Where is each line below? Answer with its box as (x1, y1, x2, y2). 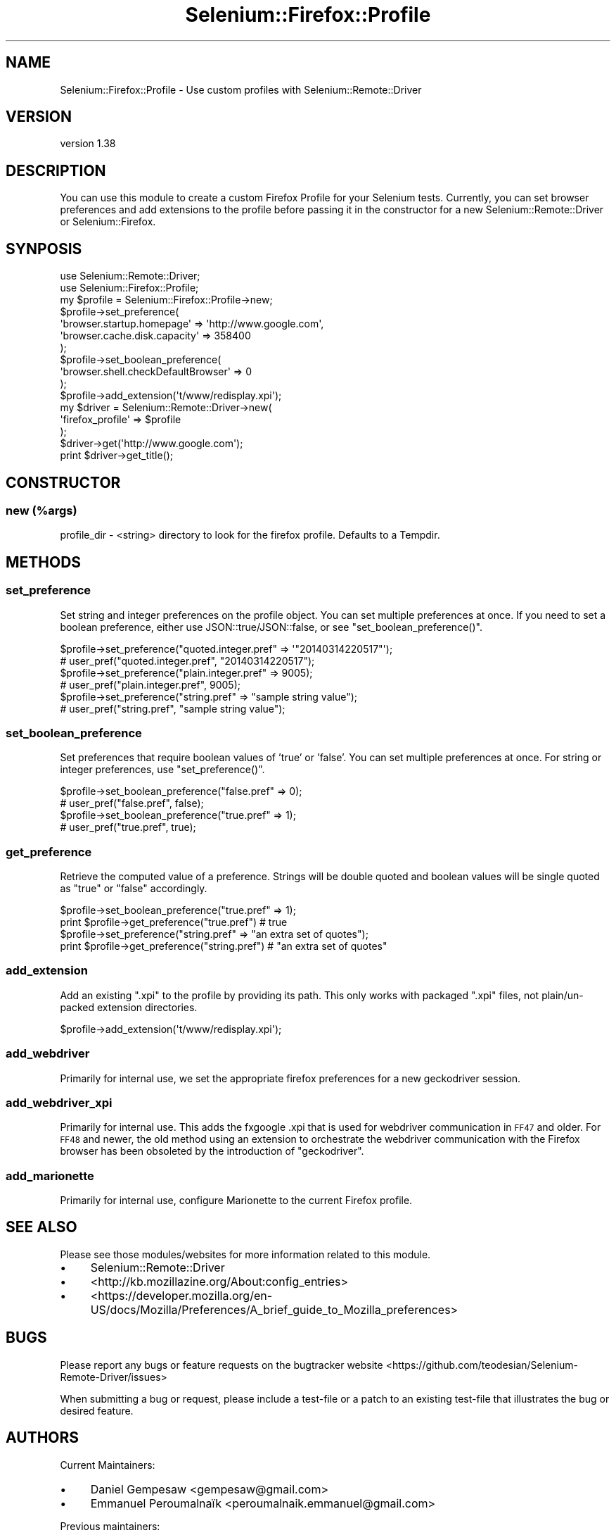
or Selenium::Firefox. (60, 215, 156, 228)
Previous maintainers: (60, 1520, 160, 1532)
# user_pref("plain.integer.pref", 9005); (60, 678, 240, 691)
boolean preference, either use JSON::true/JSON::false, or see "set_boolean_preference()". (60, 620, 482, 633)
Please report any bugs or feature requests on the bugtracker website (60, 1358, 383, 1371)
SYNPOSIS (6, 239, 82, 258)
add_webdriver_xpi (6, 1095, 113, 1110)
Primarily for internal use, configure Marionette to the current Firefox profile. (60, 1194, 413, 1207)
